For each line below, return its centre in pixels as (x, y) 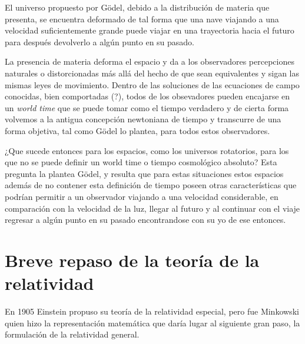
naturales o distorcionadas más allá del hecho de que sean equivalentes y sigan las (152, 73)
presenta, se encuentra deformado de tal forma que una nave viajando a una (142, 19)
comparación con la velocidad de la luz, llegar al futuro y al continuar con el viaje (152, 208)
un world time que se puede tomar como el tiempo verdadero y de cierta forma (147, 107)
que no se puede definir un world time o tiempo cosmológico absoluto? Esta (141, 162)
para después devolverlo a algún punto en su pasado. (100, 41)
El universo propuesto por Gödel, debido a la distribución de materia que (137, 7)
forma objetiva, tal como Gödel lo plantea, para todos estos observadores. (137, 130)
